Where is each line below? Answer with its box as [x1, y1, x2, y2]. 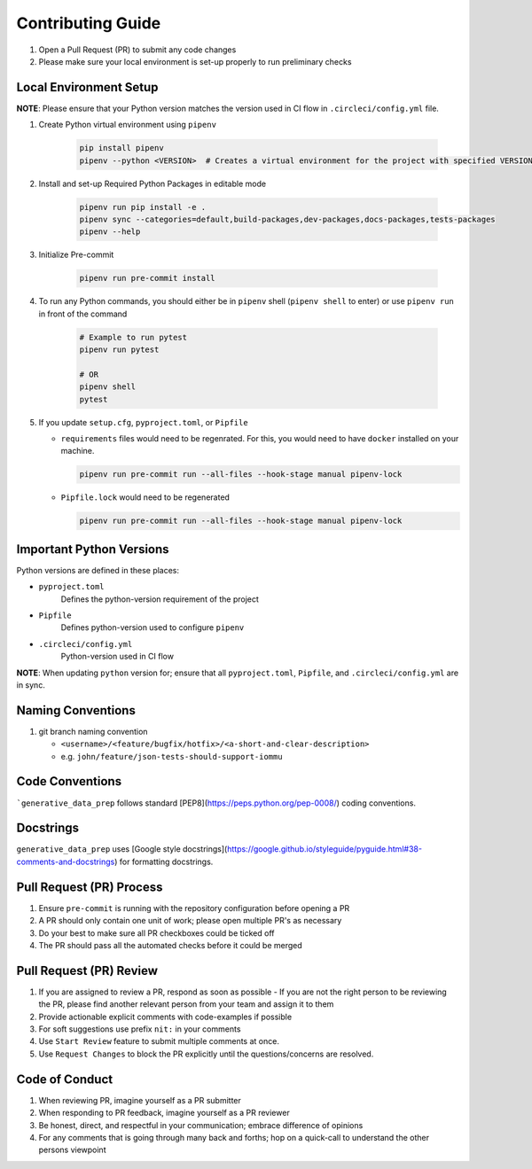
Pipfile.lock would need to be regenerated [60, 492, 231, 503]
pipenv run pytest [79, 345, 160, 355]
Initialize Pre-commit [38, 249, 114, 261]
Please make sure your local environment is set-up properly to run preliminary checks [38, 56, 352, 66]
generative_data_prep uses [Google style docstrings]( [16, 844, 228, 854]
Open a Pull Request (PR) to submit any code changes [38, 44, 237, 55]
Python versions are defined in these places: [16, 565, 180, 575]
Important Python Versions [16, 542, 169, 557]
